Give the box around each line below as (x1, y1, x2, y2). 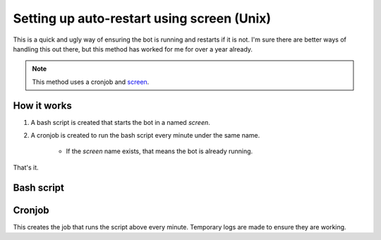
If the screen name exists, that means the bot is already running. (66, 147, 253, 155)
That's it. (13, 163, 39, 172)
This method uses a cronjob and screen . (32, 78, 150, 86)
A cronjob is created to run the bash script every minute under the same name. (30, 131, 260, 140)
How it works (13, 100, 72, 112)
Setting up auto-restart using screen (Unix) (13, 11, 272, 26)
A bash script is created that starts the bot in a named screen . (30, 118, 211, 126)
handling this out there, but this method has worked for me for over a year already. (13, 44, 253, 53)
